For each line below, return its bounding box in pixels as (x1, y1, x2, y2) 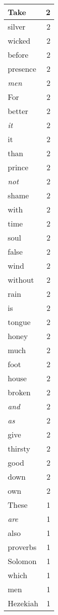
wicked (8, 35, 30, 46)
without (8, 274, 34, 285)
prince (8, 162, 29, 173)
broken (8, 387, 31, 398)
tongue (8, 316, 31, 327)
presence (8, 63, 36, 74)
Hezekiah (8, 598, 39, 609)
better (8, 105, 29, 116)
